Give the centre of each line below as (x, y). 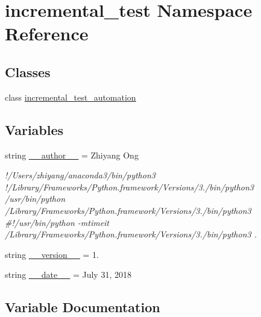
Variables (34, 129)
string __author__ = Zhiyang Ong (72, 155)
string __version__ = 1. (52, 254)
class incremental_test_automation (71, 97)
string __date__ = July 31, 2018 (68, 275)
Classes (28, 71)
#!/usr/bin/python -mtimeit (57, 222)
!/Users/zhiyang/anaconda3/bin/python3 (80, 175)
